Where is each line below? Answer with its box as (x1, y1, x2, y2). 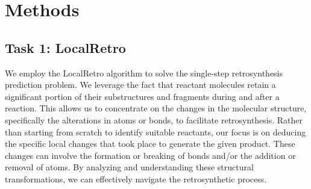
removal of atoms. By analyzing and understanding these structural (5, 161, 254, 173)
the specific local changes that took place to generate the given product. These (5, 137, 295, 150)
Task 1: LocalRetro (5, 38, 126, 57)
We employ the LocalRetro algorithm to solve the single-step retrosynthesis (5, 66, 283, 79)
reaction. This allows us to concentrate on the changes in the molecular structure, (5, 102, 307, 114)
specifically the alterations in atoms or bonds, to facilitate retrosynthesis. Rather (5, 113, 303, 126)
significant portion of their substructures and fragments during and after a (5, 90, 280, 102)
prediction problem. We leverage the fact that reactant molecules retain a (5, 78, 276, 91)
